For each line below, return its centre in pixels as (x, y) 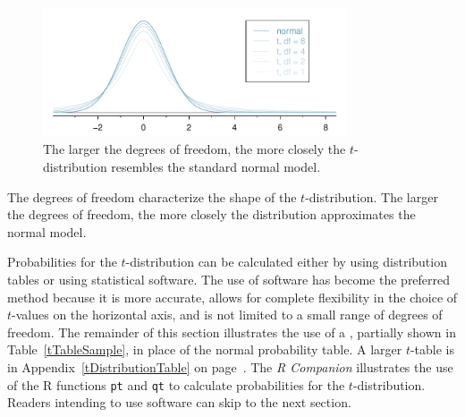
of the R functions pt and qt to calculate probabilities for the (176, 384)
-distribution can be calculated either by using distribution (286, 262)
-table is (432, 349)
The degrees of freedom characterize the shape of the (152, 196)
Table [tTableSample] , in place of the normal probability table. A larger (205, 349)
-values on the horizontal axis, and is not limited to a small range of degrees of (227, 315)
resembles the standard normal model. (216, 166)
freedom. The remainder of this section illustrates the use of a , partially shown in (232, 332)
